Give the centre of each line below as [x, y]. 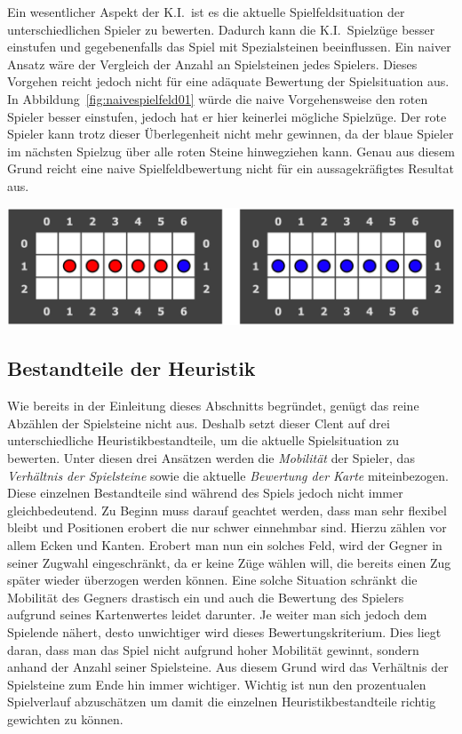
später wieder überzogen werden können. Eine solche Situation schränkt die [212, 580]
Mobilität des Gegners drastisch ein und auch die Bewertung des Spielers [206, 597]
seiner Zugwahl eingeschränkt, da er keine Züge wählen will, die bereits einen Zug [229, 562]
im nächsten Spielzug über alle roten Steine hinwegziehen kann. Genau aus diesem [231, 151]
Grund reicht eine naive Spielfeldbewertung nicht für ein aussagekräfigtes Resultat [231, 168]
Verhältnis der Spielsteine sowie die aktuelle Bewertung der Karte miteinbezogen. [228, 475]
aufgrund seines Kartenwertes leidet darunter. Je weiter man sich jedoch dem [217, 614]
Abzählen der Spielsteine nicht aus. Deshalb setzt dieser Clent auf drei [199, 423]
